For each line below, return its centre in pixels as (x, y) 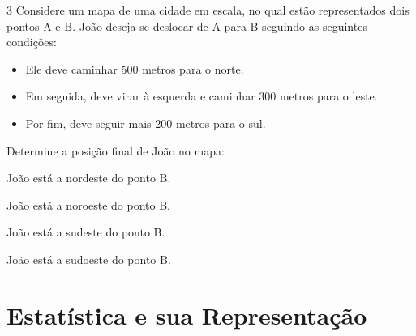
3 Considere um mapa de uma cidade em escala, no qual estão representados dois (208, 10)
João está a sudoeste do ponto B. (89, 259)
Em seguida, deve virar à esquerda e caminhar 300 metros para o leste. (202, 96)
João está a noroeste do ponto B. (89, 204)
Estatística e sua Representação (187, 315)
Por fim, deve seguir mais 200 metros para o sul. (146, 123)
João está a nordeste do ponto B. (89, 178)
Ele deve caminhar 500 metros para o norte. (135, 68)
